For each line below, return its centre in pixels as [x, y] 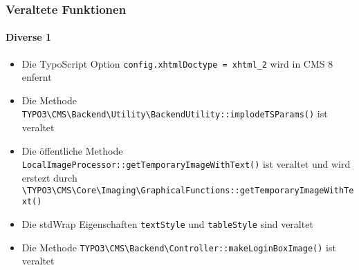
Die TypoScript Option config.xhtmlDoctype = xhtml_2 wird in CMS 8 [177, 63]
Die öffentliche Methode [72, 150]
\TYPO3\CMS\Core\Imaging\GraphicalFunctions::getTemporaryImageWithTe [188, 190]
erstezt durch [49, 177]
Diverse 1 [29, 37]
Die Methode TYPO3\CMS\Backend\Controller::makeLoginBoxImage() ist [179, 247]
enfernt [37, 77]
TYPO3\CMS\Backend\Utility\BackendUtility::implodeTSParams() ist [175, 114]
